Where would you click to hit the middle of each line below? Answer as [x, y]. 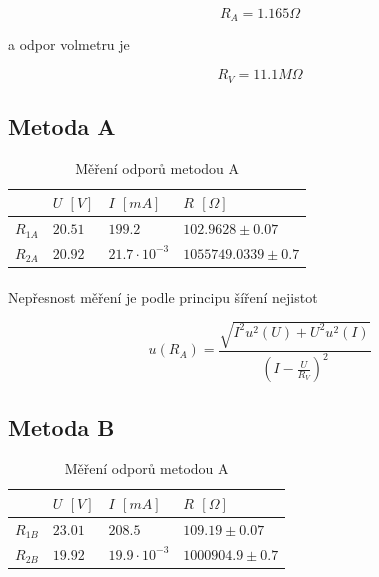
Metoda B [61, 426]
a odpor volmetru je [69, 44]
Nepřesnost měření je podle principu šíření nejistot [163, 296]
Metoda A [62, 125]
